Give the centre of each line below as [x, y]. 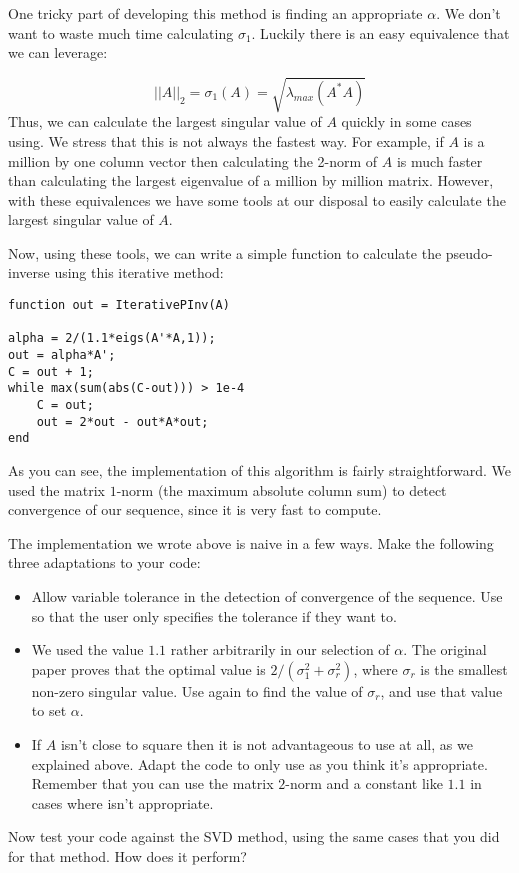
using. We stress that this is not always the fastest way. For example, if [226, 140]
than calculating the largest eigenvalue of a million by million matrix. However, [251, 180]
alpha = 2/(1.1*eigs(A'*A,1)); [112, 338]
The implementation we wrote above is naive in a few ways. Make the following [251, 542]
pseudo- [469, 252]
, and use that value [441, 690]
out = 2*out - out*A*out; [122, 421]
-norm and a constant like [364, 783]
